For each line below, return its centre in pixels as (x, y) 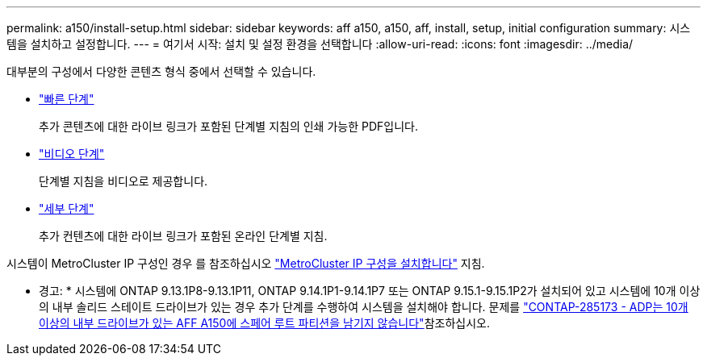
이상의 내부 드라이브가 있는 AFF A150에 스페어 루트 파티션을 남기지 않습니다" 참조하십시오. (264, 323)
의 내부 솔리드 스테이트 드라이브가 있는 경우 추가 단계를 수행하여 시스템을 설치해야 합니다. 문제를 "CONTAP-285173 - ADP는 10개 (364, 307)
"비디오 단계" (72, 154)
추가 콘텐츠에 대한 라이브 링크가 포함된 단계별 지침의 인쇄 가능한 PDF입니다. (228, 126)
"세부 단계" (67, 208)
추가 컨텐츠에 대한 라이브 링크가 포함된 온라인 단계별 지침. (183, 236)
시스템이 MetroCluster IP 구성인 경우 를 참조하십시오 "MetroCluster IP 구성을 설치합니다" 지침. (246, 263)
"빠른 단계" (67, 99)
